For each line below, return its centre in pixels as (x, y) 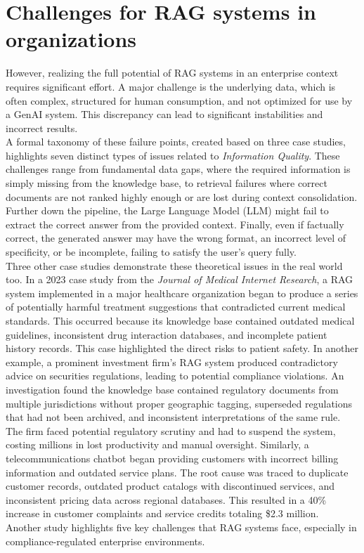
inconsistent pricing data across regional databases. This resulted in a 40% (166, 499)
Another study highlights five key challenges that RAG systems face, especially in (181, 527)
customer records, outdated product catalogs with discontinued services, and (170, 486)
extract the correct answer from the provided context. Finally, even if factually (175, 224)
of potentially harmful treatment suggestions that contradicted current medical (176, 307)
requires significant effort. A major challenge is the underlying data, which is (171, 86)
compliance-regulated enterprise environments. (105, 541)
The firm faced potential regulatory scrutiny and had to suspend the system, (171, 430)
